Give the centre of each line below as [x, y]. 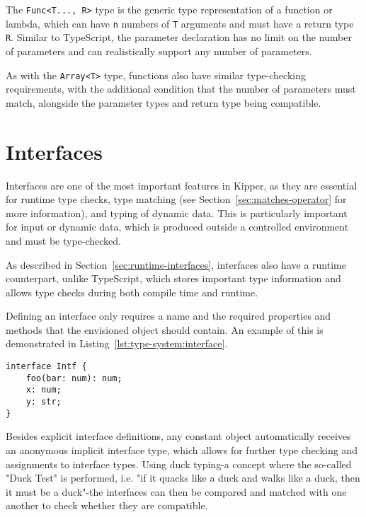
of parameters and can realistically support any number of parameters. [159, 51]
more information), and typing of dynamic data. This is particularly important [177, 213]
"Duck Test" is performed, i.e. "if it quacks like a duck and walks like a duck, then [183, 478]
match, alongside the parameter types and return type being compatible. [164, 102]
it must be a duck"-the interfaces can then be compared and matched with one [176, 491]
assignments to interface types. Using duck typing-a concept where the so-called [179, 464]
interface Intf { [46, 367]
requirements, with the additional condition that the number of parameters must [181, 89]
